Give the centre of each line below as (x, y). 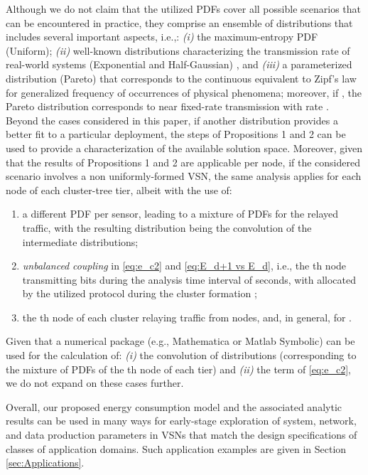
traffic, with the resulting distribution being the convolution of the (167, 227)
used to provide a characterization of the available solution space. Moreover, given (184, 148)
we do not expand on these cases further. (95, 383)
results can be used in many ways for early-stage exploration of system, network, (181, 421)
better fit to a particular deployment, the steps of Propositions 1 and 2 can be (176, 134)
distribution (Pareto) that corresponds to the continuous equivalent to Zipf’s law (181, 78)
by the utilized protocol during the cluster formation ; (140, 293)
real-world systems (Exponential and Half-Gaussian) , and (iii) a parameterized (179, 64)
